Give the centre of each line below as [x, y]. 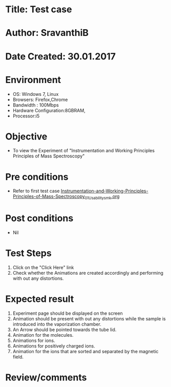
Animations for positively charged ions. [54, 346]
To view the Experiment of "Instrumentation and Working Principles [84, 151]
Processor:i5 [26, 116]
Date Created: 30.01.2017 [61, 56]
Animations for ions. [34, 340]
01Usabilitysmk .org [102, 197]
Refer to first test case [36, 191]
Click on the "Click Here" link [43, 268]
